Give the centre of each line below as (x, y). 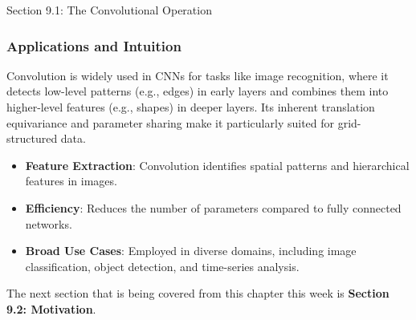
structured (32, 138)
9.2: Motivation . (51, 308)
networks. (49, 223)
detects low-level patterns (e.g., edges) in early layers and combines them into (198, 91)
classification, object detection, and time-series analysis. (162, 266)
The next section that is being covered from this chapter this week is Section (198, 293)
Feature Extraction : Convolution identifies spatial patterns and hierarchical (217, 165)
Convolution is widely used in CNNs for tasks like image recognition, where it (198, 75)
